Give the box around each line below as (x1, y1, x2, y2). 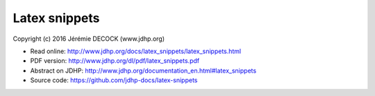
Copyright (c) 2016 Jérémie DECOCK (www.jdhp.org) (12, 35, 165, 43)
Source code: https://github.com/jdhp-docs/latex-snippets (30, 76, 198, 84)
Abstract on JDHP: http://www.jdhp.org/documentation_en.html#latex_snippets (30, 66, 257, 75)
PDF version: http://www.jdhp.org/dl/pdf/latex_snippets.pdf (30, 57, 200, 65)
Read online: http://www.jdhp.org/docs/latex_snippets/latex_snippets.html (30, 47, 242, 55)
